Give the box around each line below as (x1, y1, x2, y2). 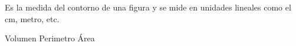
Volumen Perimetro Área (5, 32, 95, 44)
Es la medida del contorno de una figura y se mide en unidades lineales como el (5, 1, 291, 13)
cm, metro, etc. (5, 12, 60, 24)
